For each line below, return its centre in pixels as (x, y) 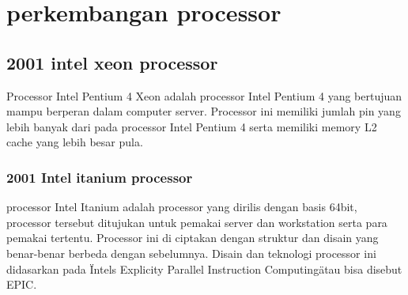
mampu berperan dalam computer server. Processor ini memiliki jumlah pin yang (204, 111)
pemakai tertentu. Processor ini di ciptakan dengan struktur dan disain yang (193, 238)
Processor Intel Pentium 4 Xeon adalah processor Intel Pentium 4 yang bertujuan (204, 95)
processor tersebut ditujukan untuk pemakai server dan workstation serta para (197, 222)
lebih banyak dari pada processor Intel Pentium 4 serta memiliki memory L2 (192, 126)
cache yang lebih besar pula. (75, 142)
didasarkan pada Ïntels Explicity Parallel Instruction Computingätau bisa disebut (204, 269)
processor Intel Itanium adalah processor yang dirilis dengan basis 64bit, (182, 207)
